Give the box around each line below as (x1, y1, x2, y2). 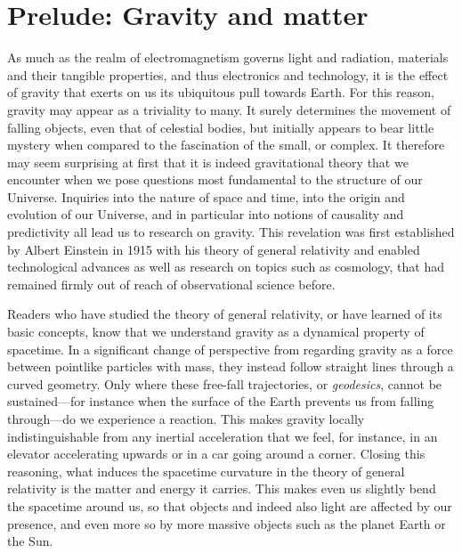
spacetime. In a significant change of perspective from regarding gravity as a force (7, 339, 453, 358)
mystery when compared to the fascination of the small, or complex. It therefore (7, 135, 445, 154)
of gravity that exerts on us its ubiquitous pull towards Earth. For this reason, (7, 83, 434, 102)
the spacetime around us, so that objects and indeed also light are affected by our (7, 496, 452, 515)
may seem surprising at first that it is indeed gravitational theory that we (7, 152, 409, 171)
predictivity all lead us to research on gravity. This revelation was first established (7, 223, 455, 241)
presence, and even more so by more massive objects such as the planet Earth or (7, 514, 446, 533)
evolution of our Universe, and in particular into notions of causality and (7, 205, 404, 224)
